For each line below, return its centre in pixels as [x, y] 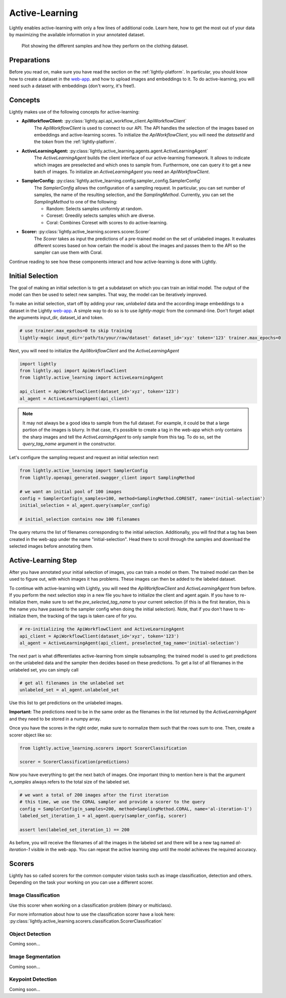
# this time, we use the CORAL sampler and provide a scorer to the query [113, 802]
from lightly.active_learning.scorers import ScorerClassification [103, 748]
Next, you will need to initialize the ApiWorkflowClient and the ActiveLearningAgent [94, 350]
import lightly [38, 364]
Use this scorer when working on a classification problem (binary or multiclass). [91, 905]
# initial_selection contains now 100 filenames [80, 519]
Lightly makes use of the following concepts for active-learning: [74, 112]
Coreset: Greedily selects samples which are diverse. [101, 215]
